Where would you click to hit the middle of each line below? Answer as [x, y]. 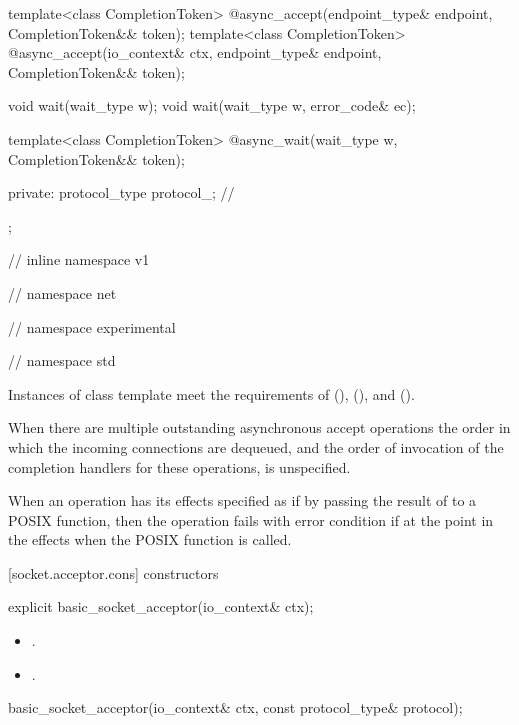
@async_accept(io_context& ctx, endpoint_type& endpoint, [195, 52]
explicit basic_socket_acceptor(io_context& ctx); [161, 606]
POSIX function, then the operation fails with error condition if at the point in [251, 519]
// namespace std [62, 360]
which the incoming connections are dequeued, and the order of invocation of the [256, 446]
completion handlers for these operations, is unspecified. [179, 466]
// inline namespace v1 [79, 259]
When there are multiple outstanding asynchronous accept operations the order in [259, 427]
